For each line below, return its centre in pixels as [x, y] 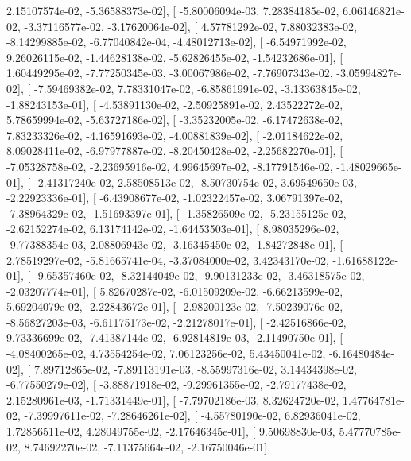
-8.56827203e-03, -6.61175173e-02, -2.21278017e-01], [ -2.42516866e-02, [176, 322]
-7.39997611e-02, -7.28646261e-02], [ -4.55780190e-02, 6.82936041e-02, [192, 415]
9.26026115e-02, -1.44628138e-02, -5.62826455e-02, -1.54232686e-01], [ [175, 57]
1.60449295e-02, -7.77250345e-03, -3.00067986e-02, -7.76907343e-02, [170, 73]
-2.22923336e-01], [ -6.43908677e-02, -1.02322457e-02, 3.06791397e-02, [175, 198]
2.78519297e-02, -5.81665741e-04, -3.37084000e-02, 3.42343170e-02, [168, 260]
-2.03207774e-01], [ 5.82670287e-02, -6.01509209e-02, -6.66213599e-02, [175, 291]
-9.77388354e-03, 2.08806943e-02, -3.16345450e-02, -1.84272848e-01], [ [175, 244]
